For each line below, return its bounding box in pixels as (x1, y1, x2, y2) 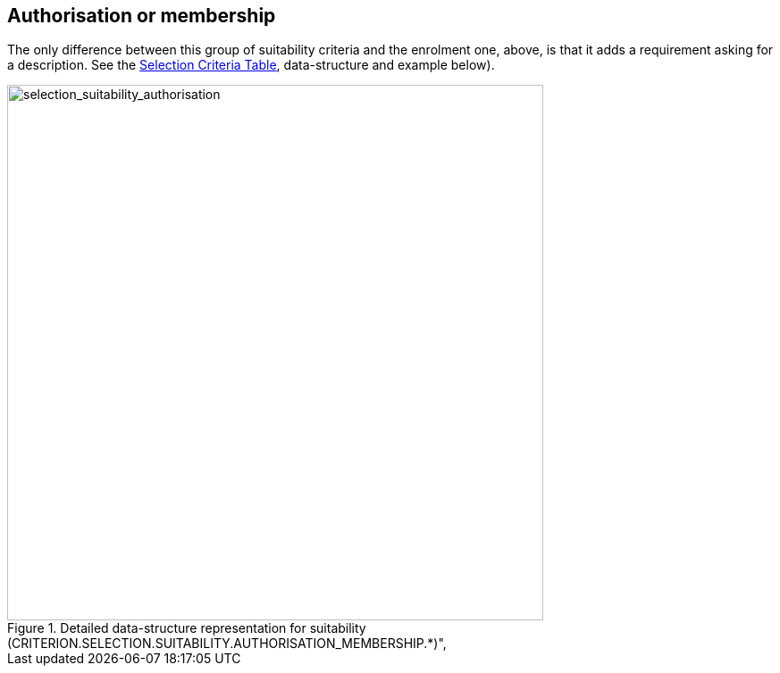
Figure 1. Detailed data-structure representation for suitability (7, 620, 366, 636)
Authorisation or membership (7, 4, 276, 27)
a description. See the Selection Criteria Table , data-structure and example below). (7, 57, 495, 73)
